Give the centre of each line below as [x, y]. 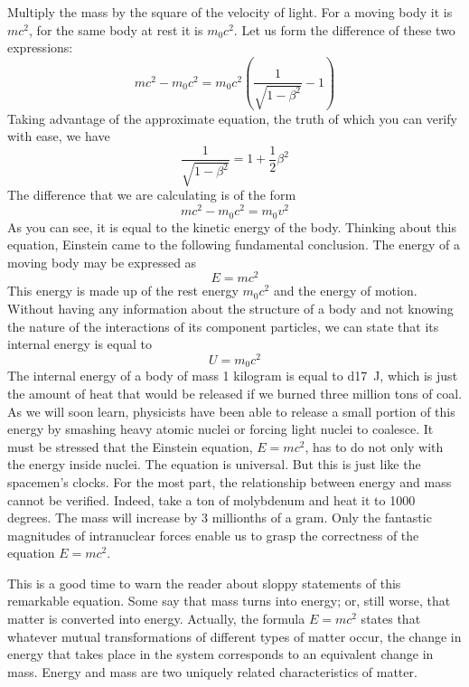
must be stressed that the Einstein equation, [130, 446]
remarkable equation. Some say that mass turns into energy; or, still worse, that [229, 601]
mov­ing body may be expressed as [102, 262]
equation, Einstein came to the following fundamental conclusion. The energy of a [234, 245]
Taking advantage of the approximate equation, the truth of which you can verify [232, 118]
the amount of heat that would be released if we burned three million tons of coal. [235, 393]
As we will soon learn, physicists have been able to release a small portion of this [231, 411]
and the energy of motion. [345, 291]
